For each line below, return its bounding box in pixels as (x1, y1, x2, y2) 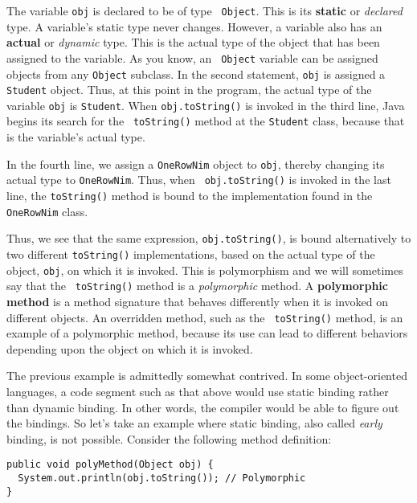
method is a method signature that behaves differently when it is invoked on (6, 292, 388, 309)
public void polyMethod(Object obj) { (6, 459, 214, 471)
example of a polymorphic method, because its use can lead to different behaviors (6, 325, 408, 341)
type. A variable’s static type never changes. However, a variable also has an (6, 18, 382, 35)
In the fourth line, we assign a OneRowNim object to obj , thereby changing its (6, 155, 385, 172)
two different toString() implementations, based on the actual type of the (6, 246, 375, 262)
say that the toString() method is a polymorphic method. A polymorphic (6, 277, 388, 294)
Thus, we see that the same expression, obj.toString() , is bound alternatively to (6, 230, 411, 247)
